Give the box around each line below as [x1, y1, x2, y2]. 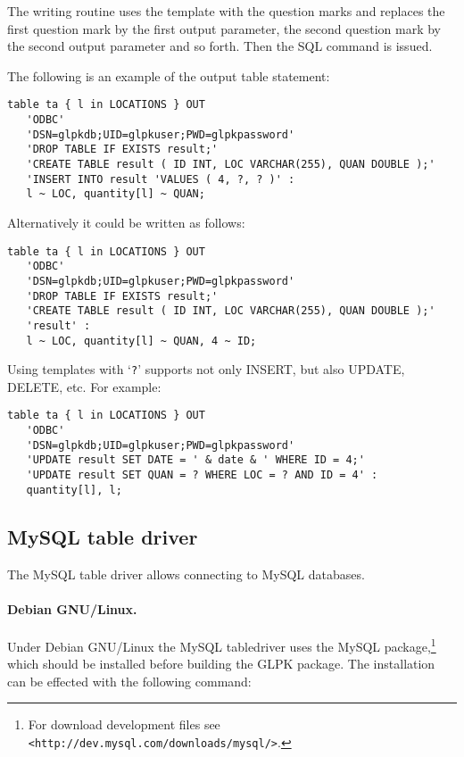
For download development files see [28, 715, 220, 734]
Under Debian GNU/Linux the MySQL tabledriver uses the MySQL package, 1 [7, 634, 436, 655]
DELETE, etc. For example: [7, 377, 162, 395]
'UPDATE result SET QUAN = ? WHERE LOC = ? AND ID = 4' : [26, 469, 378, 482]
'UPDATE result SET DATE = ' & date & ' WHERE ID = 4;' [26, 453, 365, 467]
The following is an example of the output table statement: [7, 66, 330, 85]
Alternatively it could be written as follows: [7, 212, 245, 231]
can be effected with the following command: [7, 671, 252, 690]
